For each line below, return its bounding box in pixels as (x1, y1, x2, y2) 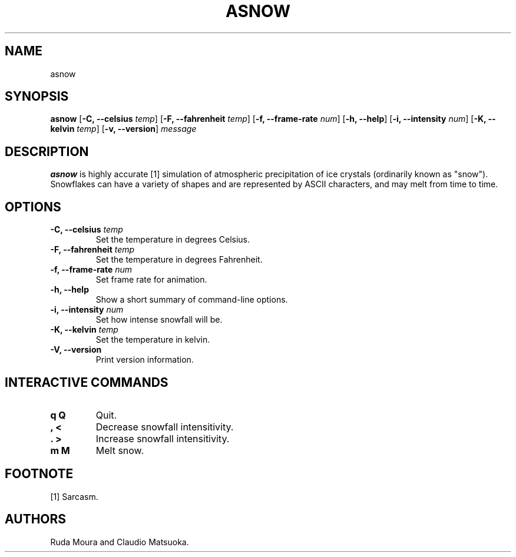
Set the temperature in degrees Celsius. (95, 234, 250, 245)
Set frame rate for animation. (95, 274, 207, 285)
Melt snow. (95, 444, 144, 456)
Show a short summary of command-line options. (95, 294, 288, 305)
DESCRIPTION (5, 144, 89, 159)
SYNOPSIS (5, 89, 69, 104)
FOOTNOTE (5, 466, 74, 482)
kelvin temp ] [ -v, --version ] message (50, 124, 197, 134)
